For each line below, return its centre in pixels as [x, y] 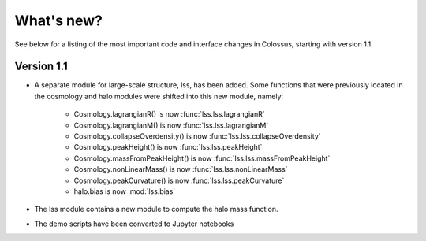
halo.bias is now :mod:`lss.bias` [125, 191]
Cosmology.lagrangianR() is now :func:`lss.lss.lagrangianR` [169, 114]
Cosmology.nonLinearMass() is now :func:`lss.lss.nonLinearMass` [181, 169]
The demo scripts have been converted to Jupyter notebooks [134, 224]
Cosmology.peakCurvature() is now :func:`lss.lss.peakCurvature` [179, 180]
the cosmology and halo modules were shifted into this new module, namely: [159, 96]
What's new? [58, 20]
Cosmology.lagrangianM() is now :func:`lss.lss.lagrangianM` [171, 125]
